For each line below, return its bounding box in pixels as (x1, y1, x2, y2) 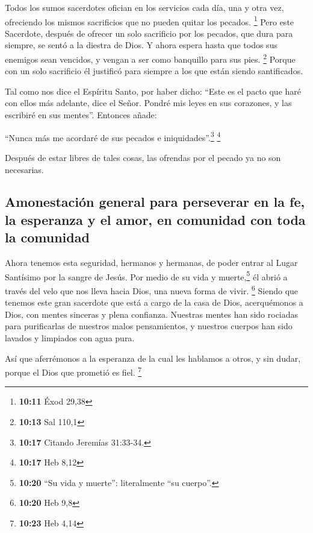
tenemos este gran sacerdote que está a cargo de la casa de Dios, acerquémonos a (5, 296, 303, 309)
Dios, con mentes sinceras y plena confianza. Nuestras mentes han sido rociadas (5, 307, 299, 320)
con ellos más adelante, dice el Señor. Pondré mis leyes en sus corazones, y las (5, 96, 292, 109)
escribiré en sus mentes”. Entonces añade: (5, 109, 157, 121)
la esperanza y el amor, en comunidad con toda (5, 210, 306, 229)
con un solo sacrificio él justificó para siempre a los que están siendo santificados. (5, 65, 303, 77)
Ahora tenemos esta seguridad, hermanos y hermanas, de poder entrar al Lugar (5, 256, 298, 269)
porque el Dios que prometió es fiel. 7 (5, 364, 142, 378)
